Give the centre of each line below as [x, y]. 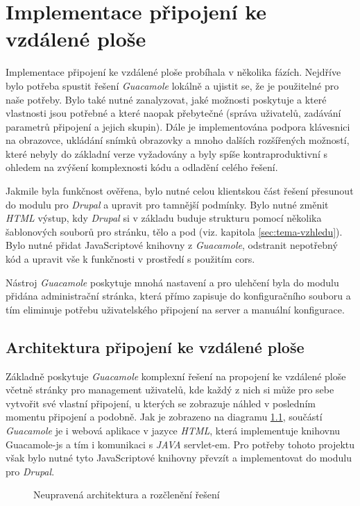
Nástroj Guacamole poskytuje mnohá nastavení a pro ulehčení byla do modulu [172, 282]
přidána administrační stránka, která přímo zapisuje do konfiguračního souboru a [178, 296]
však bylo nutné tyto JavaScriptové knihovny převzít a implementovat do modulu [179, 458]
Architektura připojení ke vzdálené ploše [155, 346]
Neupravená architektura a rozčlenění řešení [127, 495]
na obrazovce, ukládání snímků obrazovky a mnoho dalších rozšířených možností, [178, 140]
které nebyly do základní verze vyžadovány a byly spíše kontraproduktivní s [166, 153]
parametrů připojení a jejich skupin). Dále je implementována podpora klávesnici [178, 126]
